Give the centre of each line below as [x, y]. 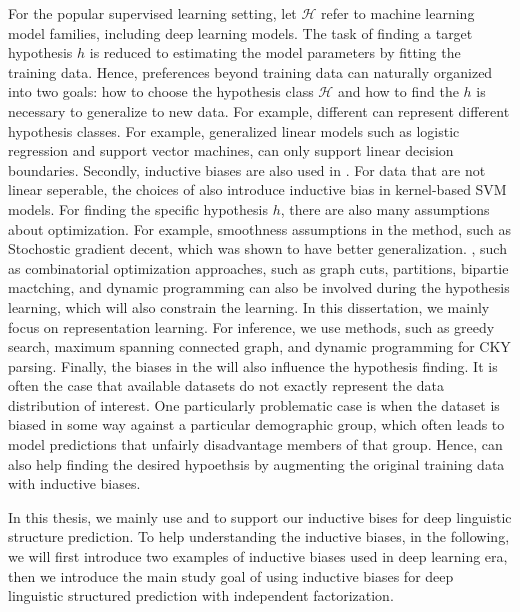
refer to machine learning [398, 13]
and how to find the [398, 91]
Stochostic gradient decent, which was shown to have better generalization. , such [257, 248]
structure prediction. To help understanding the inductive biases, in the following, [259, 536]
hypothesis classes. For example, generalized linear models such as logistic [234, 130]
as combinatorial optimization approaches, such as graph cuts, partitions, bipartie [258, 267]
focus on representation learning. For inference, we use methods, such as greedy [251, 326]
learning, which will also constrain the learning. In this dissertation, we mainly [249, 306]
